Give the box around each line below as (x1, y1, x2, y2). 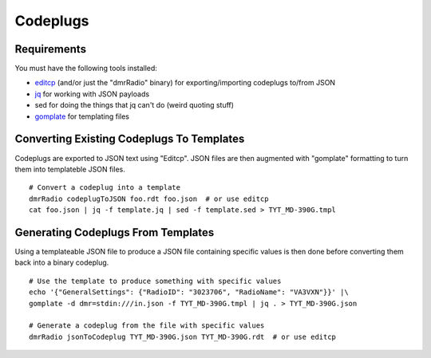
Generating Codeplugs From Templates (14, 226, 215, 239)
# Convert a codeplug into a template (29, 183, 181, 192)
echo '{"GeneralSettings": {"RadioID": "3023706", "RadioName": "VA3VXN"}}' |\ (29, 288, 349, 297)
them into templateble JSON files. (14, 164, 125, 174)
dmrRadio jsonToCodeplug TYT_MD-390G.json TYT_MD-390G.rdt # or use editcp (29, 332, 337, 341)
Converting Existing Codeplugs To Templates (14, 132, 245, 146)
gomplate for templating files (34, 112, 129, 121)
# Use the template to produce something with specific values (29, 276, 282, 285)
